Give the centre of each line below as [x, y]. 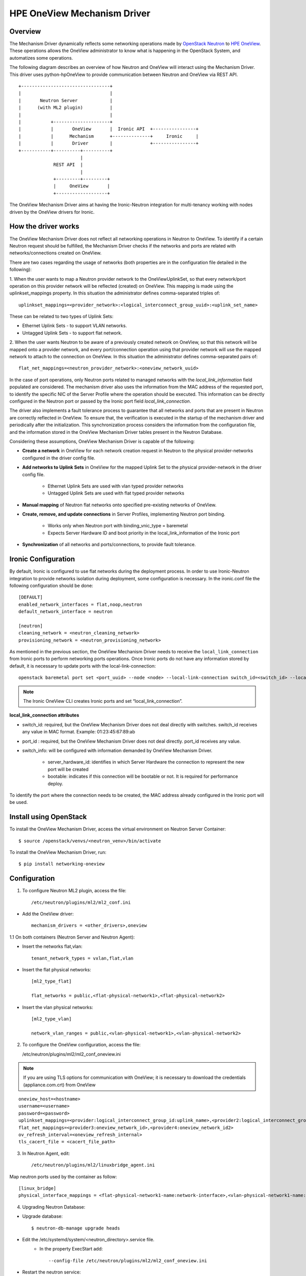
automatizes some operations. [41, 58]
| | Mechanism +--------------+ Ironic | [109, 136]
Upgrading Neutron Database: [54, 1207]
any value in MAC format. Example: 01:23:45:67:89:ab [79, 732]
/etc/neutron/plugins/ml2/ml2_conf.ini [81, 902]
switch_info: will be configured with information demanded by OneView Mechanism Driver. [117, 750]
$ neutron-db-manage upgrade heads [76, 1228]
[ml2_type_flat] [52, 981]
